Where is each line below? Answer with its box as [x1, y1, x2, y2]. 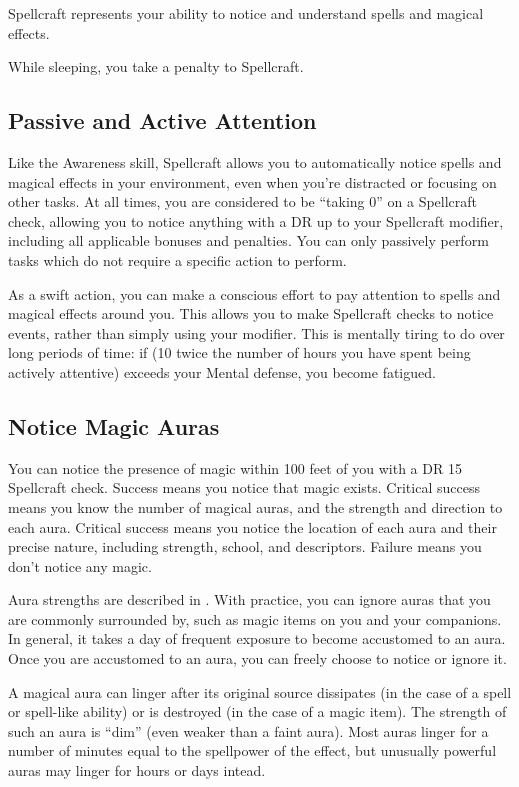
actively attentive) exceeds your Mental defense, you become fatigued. [8, 361, 436, 382]
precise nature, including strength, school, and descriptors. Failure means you [8, 536, 482, 557]
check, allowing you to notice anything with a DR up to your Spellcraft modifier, [8, 210, 504, 231]
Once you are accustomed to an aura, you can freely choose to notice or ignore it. [8, 648, 507, 669]
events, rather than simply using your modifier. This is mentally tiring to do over [8, 322, 505, 343]
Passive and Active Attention [8, 105, 317, 136]
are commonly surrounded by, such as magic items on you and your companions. [8, 608, 502, 629]
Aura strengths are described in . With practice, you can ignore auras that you [8, 589, 491, 610]
